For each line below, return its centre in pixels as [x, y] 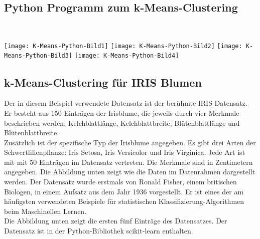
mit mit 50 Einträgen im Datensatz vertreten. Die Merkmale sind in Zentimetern [128, 162]
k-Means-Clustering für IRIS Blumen [103, 82]
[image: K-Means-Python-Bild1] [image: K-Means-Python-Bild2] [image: [123, 46]
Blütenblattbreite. [32, 133]
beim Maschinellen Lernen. [45, 211]
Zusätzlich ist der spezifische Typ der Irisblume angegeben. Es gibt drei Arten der [130, 142]
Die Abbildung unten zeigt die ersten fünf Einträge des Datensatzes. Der [116, 221]
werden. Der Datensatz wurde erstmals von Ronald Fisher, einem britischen [120, 182]
